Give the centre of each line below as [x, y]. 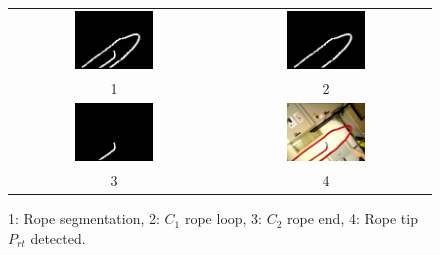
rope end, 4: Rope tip [352, 218]
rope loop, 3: [223, 218]
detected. [58, 237]
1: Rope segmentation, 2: [84, 218]
